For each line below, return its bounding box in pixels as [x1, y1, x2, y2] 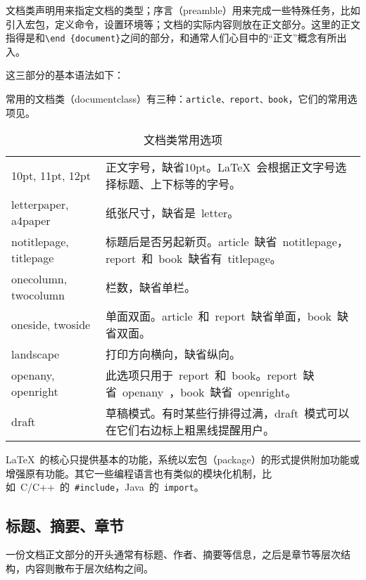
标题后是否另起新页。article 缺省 [105, 233, 277, 250]
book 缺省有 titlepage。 [158, 250, 282, 267]
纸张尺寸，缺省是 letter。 [105, 205, 239, 221]
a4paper [11, 212, 51, 229]
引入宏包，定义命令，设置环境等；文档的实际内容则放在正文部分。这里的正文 [6, 16, 360, 31]
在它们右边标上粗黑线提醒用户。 [105, 422, 274, 439]
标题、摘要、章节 [6, 514, 124, 536]
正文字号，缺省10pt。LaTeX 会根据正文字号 [105, 159, 336, 176]
